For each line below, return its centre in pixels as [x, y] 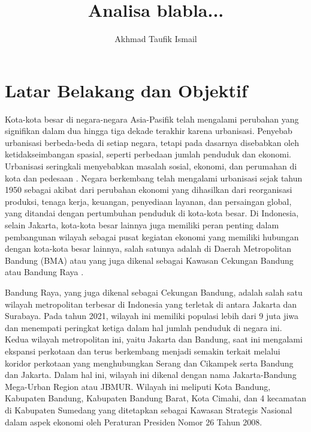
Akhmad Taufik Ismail [156, 39]
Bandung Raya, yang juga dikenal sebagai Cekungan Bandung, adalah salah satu [154, 292]
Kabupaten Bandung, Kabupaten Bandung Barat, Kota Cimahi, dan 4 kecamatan [156, 398]
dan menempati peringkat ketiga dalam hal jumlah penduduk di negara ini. [144, 327]
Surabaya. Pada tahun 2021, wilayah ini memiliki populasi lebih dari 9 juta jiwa [152, 316]
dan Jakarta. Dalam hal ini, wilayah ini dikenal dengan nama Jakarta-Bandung [151, 375]
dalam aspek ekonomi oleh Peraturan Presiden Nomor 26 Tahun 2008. [134, 421]
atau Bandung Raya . [44, 272]
